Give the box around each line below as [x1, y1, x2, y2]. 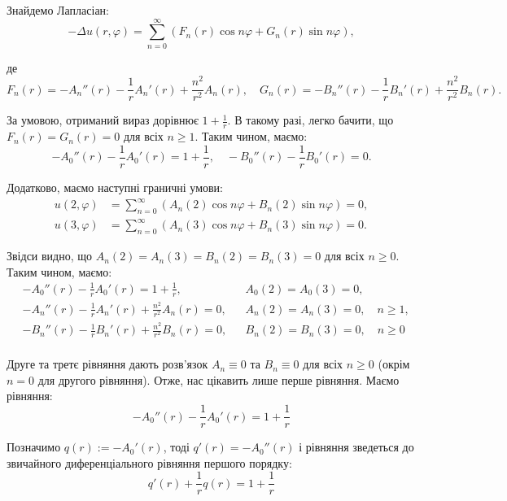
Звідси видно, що [7, 247, 93, 264]
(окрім [378, 355, 410, 372]
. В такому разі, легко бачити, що [227, 111, 394, 129]
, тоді [163, 438, 190, 455]
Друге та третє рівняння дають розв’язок [7, 355, 208, 372]
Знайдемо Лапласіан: [7, 2, 109, 18]
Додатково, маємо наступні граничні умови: [7, 178, 223, 195]
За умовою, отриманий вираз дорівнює [7, 111, 199, 129]
